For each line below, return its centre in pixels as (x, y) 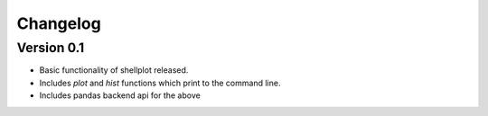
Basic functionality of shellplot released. (114, 70)
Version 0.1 (51, 48)
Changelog (59, 23)
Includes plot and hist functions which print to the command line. (160, 83)
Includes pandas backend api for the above (120, 95)
